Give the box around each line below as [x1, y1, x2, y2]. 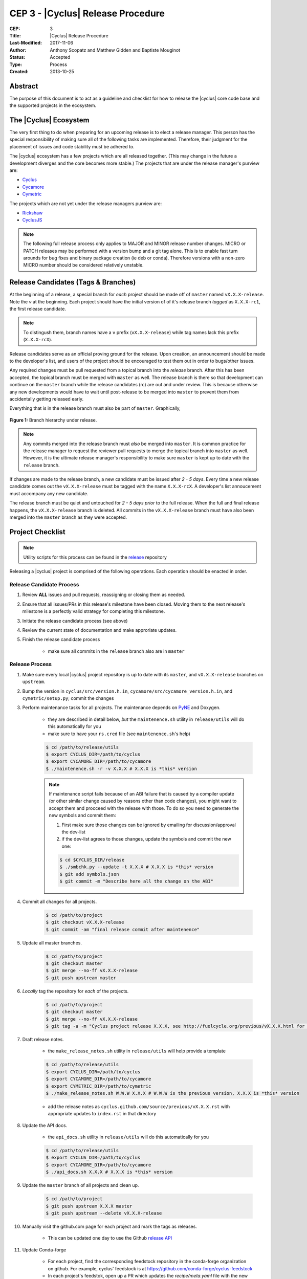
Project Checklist [9, 527, 66, 536]
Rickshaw [22, 210, 43, 216]
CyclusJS [22, 217, 42, 223]
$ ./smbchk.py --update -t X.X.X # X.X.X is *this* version [59, 864, 214, 870]
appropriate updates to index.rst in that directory [48, 1111, 157, 1117]
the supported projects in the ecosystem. [9, 102, 97, 108]
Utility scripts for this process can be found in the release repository [23, 554, 167, 560]
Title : [9, 32, 21, 38]
